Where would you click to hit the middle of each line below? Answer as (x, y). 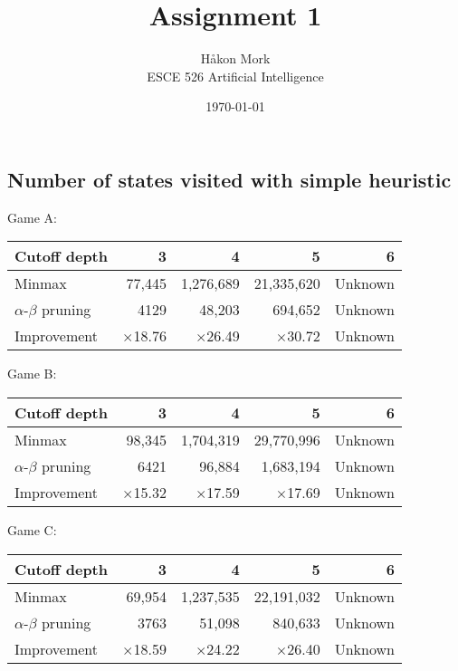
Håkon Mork (235, 58)
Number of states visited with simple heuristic (229, 179)
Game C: (32, 529)
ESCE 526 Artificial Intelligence (235, 76)
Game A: (32, 217)
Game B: (32, 374)
